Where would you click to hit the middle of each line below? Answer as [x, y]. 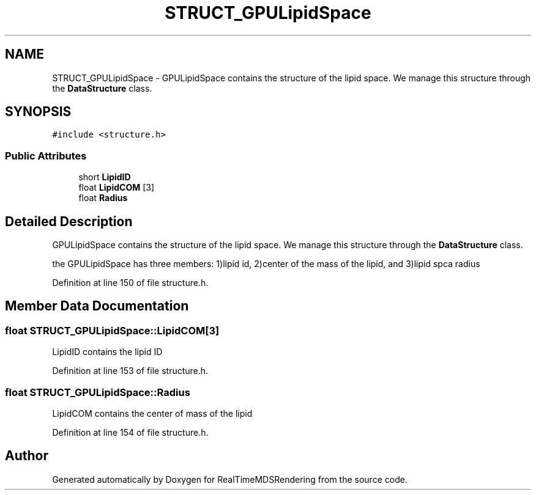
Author [27, 456]
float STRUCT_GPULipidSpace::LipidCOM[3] [112, 330]
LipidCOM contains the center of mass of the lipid [152, 413]
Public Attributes [46, 156]
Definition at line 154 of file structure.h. [130, 432]
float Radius [103, 198]
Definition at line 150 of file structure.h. [130, 283]
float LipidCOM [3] [117, 188]
